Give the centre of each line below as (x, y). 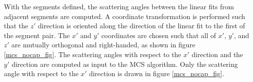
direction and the (217, 54)
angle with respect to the (41, 73)
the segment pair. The (37, 35)
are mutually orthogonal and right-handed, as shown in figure (103, 45)
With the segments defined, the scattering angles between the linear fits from (119, 6)
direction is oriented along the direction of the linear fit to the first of (141, 26)
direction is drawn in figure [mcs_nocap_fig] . (156, 73)
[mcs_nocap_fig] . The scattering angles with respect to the (93, 54)
